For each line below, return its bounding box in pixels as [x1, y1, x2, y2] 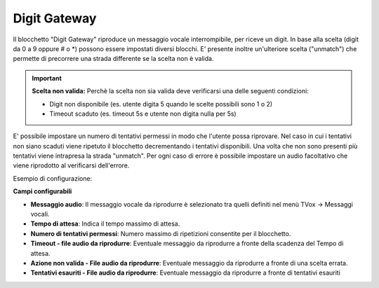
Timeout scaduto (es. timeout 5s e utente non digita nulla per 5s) [49, 109, 237, 118]
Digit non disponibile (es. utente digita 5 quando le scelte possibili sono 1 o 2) [49, 100, 273, 108]
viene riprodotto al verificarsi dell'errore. [13, 161, 130, 170]
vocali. [30, 210, 50, 219]
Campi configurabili [13, 187, 72, 196]
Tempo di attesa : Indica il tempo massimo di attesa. [30, 219, 180, 228]
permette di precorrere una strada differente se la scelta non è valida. [13, 55, 214, 63]
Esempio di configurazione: [13, 174, 93, 182]
